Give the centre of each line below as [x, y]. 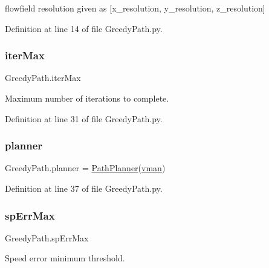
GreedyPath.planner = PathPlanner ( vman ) [85, 168]
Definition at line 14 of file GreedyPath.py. [84, 28]
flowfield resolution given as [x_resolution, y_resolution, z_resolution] [135, 8]
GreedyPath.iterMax [43, 78]
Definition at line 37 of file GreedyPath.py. [84, 188]
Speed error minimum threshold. [65, 258]
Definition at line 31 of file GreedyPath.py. [84, 118]
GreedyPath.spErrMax [47, 237]
